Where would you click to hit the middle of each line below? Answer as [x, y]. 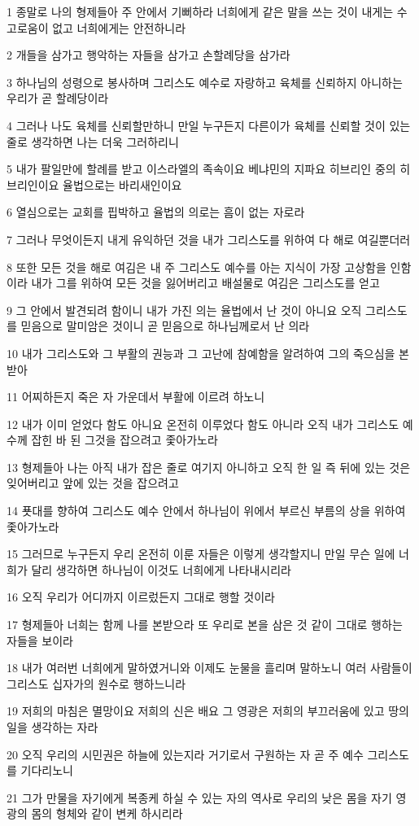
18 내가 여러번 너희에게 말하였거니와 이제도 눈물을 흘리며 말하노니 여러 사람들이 [209, 668]
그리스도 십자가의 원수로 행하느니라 [96, 683]
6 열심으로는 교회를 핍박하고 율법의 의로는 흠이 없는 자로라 [156, 212]
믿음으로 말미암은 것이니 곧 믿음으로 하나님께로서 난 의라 [165, 326]
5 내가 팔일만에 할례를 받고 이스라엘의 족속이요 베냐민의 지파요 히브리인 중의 [201, 169]
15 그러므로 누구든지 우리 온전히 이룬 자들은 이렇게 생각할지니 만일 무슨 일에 [201, 554]
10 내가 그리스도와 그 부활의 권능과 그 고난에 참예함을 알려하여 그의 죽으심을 [201, 353]
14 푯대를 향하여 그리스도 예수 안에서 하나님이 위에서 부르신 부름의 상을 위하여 [206, 511]
